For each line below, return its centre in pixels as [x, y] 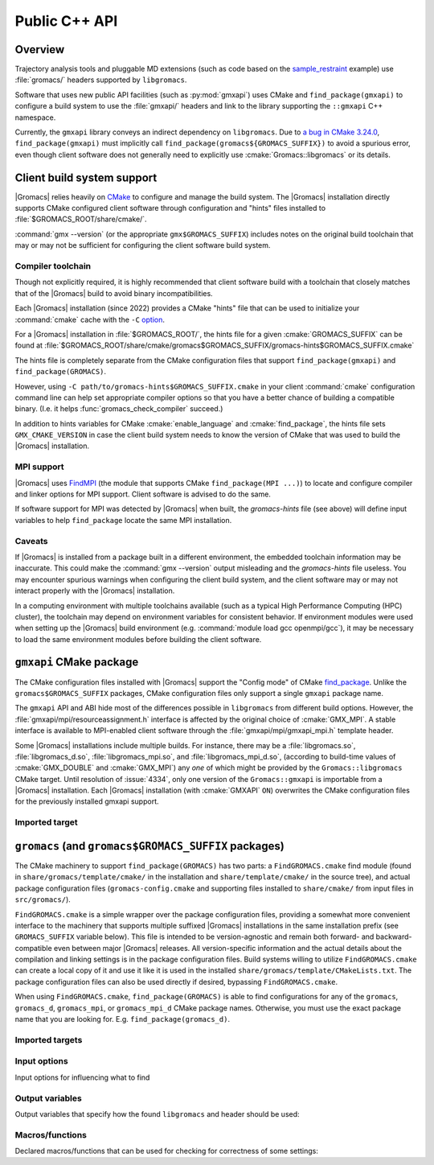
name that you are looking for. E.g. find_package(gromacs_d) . [123, 1019]
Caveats [31, 541]
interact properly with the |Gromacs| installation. [95, 591]
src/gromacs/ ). [43, 899]
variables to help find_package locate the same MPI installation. [123, 520]
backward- [394, 937]
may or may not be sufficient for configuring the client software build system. [143, 245]
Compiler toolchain [53, 266]
